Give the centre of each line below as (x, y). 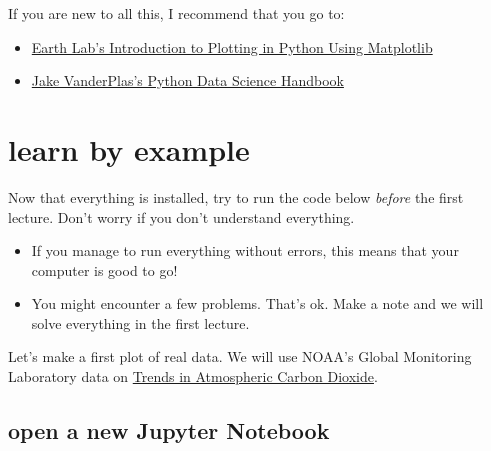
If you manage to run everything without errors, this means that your (245, 250)
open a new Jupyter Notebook (169, 430)
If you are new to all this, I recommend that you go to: (176, 13)
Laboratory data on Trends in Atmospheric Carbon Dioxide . (193, 376)
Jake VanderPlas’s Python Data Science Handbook (187, 80)
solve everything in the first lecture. (140, 322)
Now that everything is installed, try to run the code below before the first (236, 196)
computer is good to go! (104, 269)
